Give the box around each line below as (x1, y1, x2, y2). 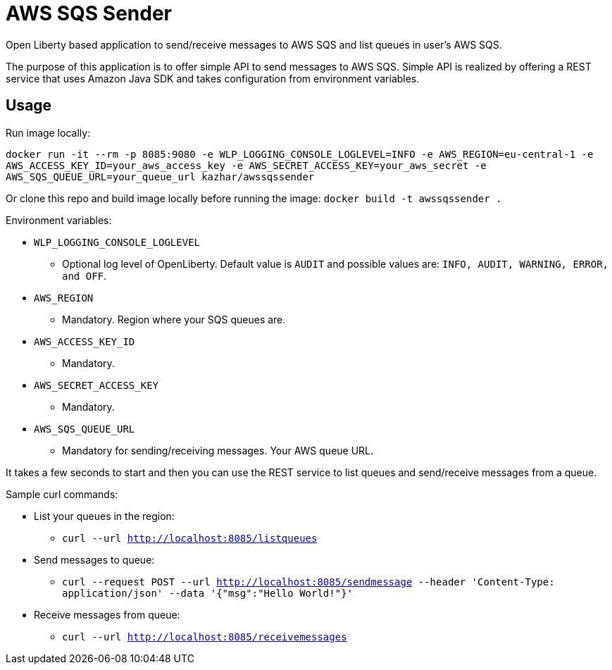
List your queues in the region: (34, 509, 175, 522)
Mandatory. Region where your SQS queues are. (62, 313, 286, 325)
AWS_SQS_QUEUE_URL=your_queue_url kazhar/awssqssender (6, 170, 315, 182)
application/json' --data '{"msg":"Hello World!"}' (62, 587, 354, 599)
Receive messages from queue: (34, 608, 180, 621)
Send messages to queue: (34, 553, 155, 566)
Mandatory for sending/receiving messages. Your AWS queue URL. (62, 444, 374, 457)
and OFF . (62, 269, 107, 282)
